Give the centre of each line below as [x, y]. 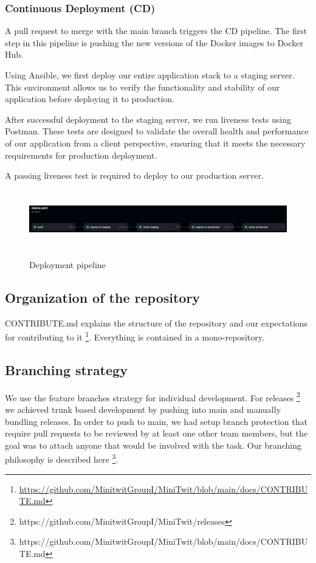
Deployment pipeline [67, 264]
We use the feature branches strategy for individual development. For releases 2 [153, 396]
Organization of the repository [103, 297]
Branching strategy [66, 369]
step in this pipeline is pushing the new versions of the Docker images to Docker [154, 42]
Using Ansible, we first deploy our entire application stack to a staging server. [150, 75]
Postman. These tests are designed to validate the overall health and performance [157, 131]
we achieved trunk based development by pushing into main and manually [143, 409]
